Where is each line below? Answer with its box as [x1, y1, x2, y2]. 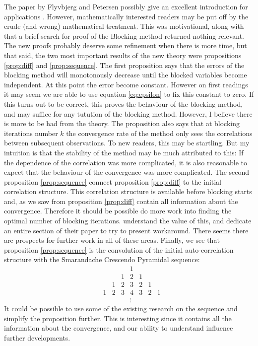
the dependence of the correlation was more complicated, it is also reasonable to [4, 157, 248, 167]
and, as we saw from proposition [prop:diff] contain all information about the [4, 196, 238, 206]
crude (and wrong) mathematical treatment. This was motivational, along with [4, 21, 244, 31]
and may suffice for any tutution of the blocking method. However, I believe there [4, 108, 253, 119]
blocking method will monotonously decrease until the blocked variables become [4, 69, 247, 80]
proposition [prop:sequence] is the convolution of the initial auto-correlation [4, 244, 234, 255]
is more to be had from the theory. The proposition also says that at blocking [4, 118, 240, 129]
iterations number [4, 128, 58, 138]
